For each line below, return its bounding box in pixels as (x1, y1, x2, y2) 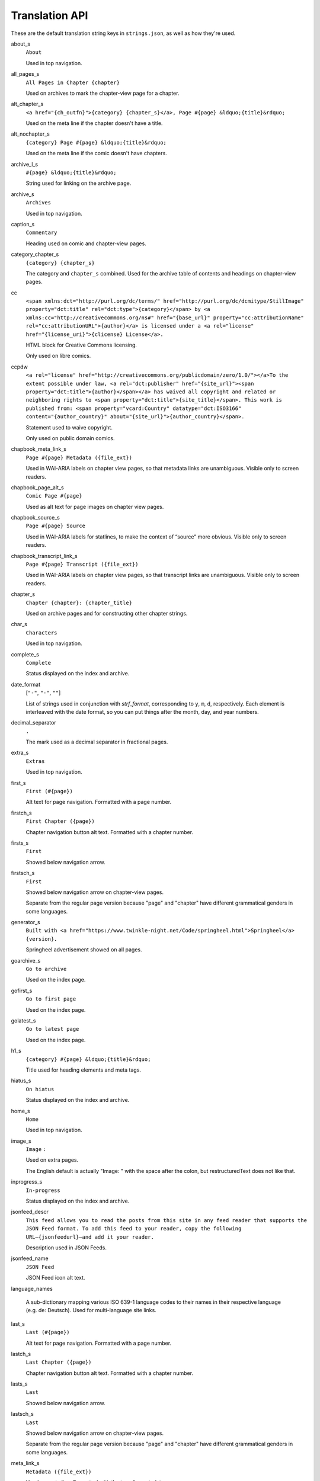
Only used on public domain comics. (25, 434, 115, 441)
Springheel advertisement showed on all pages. (25, 946, 142, 953)
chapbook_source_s (11, 514, 60, 521)
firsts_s (11, 839, 29, 847)
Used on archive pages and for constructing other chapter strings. (25, 610, 188, 617)
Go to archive (25, 966, 67, 973)
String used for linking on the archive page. (25, 179, 132, 187)
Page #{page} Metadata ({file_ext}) (25, 454, 133, 461)
